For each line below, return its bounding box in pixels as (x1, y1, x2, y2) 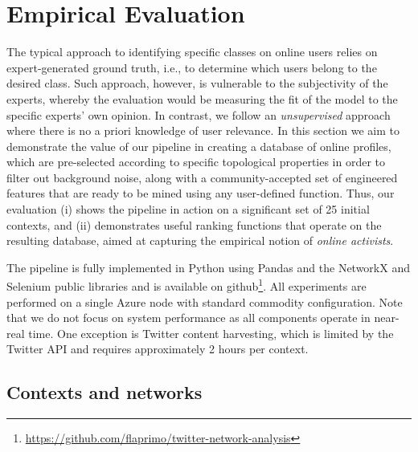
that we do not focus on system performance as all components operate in (6, 309, 371, 326)
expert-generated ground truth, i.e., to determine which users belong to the (6, 59, 377, 75)
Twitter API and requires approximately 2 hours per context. (6, 340, 309, 357)
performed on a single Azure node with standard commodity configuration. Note (6, 293, 403, 310)
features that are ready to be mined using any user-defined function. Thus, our (6, 185, 395, 202)
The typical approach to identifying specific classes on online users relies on (6, 43, 378, 60)
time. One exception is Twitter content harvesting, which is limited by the (28, 324, 394, 341)
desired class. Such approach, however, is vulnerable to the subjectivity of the (6, 75, 388, 92)
